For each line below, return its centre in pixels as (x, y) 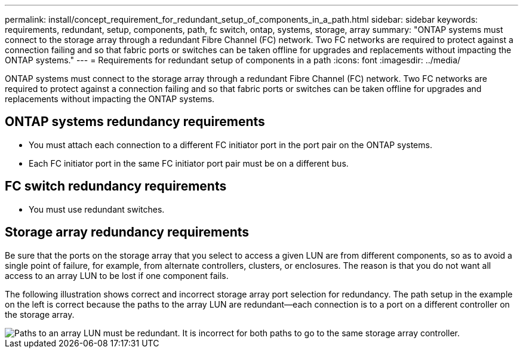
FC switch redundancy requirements (116, 186)
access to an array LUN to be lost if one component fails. (117, 275)
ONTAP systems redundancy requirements (135, 122)
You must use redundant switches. (97, 209)
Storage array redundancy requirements (127, 232)
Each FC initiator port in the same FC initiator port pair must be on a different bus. (189, 163)
